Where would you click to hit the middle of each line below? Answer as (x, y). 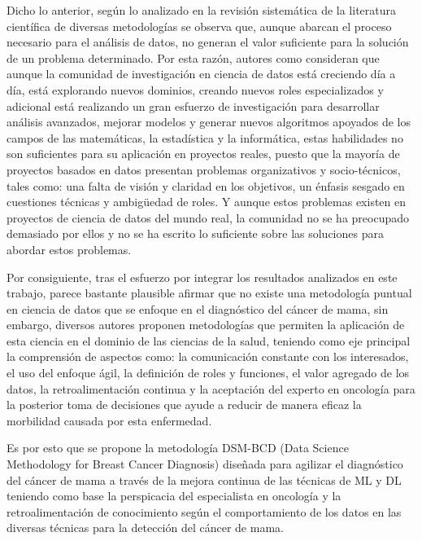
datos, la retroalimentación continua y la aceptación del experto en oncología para (211, 388)
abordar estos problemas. (69, 249)
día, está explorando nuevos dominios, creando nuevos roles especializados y (195, 89)
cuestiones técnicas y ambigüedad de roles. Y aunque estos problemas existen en (207, 202)
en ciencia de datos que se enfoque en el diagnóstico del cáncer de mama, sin (198, 308)
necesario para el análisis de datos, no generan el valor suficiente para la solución (208, 42)
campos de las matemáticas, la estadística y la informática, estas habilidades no (205, 137)
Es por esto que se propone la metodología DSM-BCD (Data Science (178, 448)
